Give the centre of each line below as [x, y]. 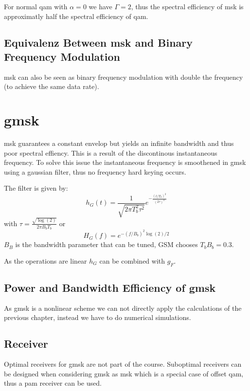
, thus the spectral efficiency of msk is [187, 6]
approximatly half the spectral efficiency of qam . [76, 16]
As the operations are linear [45, 260]
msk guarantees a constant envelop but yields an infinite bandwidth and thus [119, 143]
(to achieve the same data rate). [52, 86]
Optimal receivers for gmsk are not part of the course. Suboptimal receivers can [123, 364]
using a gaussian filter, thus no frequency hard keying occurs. [95, 171]
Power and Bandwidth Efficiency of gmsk [110, 287]
